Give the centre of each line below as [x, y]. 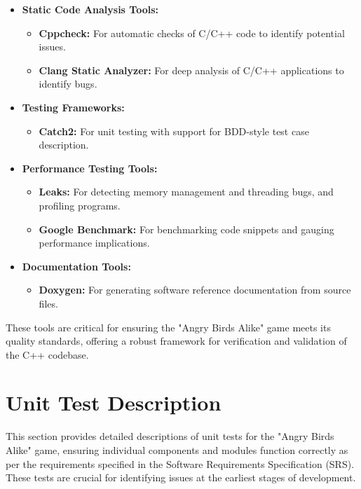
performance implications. [94, 243]
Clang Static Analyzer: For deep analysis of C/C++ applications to [191, 70]
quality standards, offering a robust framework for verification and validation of [176, 341]
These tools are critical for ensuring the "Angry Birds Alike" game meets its [168, 327]
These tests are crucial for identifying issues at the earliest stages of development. [181, 477]
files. [48, 303]
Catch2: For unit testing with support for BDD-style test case [174, 131]
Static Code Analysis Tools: [90, 9]
